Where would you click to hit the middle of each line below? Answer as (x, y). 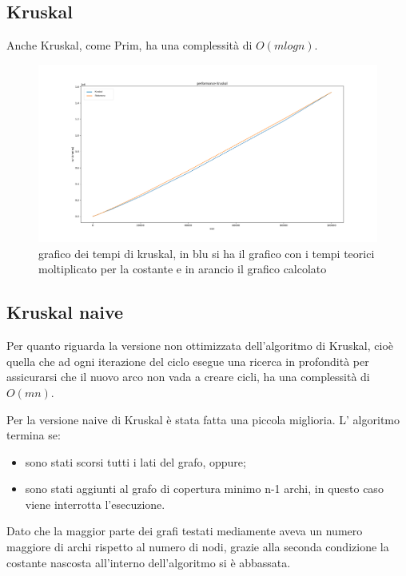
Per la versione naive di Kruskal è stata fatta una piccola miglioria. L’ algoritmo (203, 419)
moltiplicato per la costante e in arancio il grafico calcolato (183, 269)
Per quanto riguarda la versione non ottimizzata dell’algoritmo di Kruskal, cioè (200, 346)
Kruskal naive (65, 312)
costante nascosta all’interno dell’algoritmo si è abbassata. (149, 562)
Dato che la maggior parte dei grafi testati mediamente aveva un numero (185, 531)
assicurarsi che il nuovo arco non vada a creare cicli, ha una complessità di (188, 377)
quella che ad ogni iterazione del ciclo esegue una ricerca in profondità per (188, 361)
